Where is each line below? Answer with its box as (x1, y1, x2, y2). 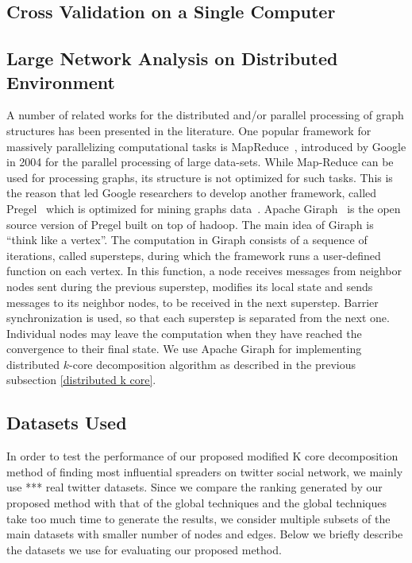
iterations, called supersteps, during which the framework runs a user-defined (6, 247, 381, 263)
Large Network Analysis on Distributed (6, 46, 338, 71)
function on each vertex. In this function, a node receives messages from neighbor (6, 262, 402, 279)
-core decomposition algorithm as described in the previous (69, 355, 356, 372)
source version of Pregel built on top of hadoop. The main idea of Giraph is (6, 215, 374, 232)
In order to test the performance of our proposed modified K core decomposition (6, 448, 399, 464)
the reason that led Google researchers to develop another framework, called (6, 184, 377, 201)
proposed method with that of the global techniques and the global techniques (6, 495, 387, 511)
